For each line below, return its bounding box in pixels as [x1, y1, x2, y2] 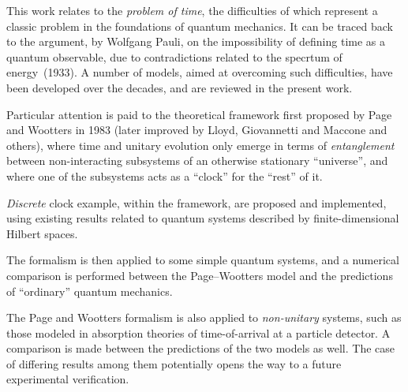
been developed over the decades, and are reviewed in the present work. [6, 79, 353, 95]
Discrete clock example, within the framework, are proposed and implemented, [6, 194, 387, 211]
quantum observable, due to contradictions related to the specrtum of [6, 48, 342, 65]
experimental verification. [6, 371, 129, 387]
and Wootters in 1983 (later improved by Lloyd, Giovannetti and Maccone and [6, 121, 387, 138]
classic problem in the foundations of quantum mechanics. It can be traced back [6, 17, 393, 34]
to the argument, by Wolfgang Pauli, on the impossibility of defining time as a [6, 33, 386, 50]
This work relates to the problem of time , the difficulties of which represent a [6, 2, 378, 18]
